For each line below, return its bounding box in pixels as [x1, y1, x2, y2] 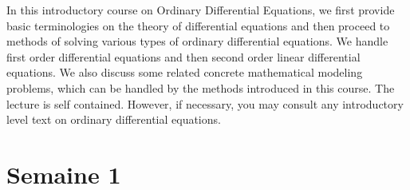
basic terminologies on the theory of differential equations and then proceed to [6, 17, 390, 34]
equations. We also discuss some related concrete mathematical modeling [6, 64, 363, 81]
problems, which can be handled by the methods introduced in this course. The [6, 79, 395, 96]
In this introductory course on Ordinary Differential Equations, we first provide [6, 2, 395, 18]
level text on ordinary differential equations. [6, 111, 221, 128]
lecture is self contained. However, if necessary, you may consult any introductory [6, 95, 404, 112]
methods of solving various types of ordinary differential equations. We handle [6, 33, 388, 49]
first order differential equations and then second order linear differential [6, 48, 361, 65]
